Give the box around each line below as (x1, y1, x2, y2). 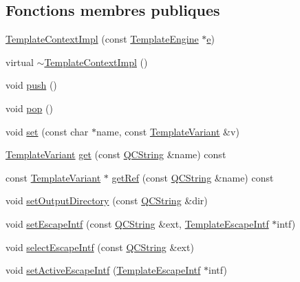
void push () (6, 78, 57, 92)
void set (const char (6, 124, 89, 138)
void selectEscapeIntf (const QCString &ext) (6, 239, 194, 254)
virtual (6, 54, 34, 69)
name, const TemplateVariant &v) (96, 124, 239, 138)
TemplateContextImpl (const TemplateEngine (6, 32, 199, 46)
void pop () (6, 100, 53, 115)
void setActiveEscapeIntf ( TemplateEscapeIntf (6, 263, 201, 277)
